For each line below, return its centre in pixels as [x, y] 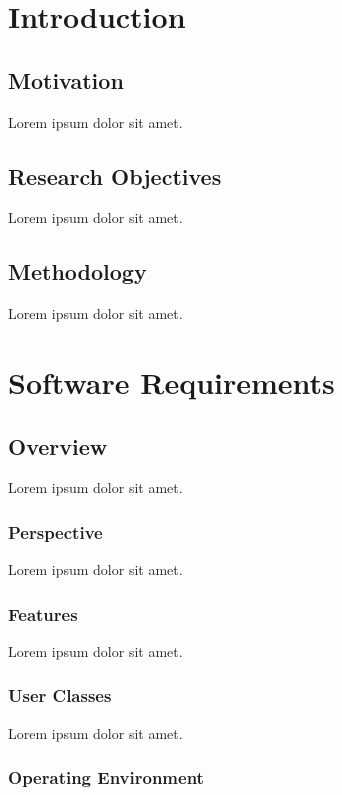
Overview [58, 445]
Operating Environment [106, 777]
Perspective [55, 531]
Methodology [77, 271]
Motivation [66, 79]
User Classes [60, 695]
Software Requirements [171, 381]
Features [43, 613]
